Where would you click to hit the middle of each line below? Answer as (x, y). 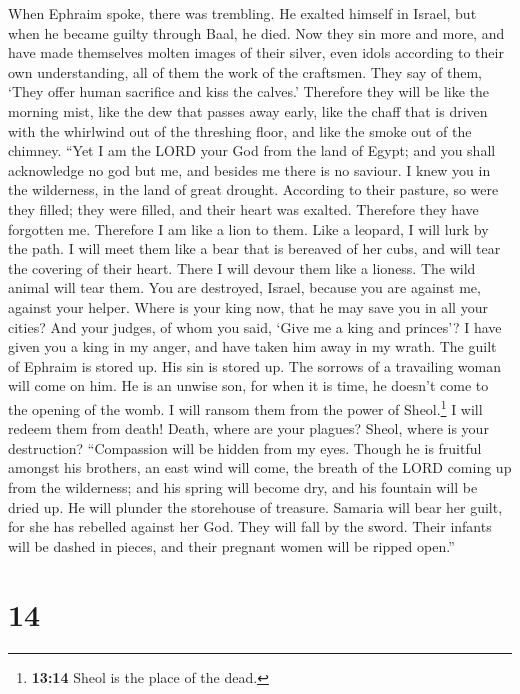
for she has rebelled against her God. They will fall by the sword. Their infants (250, 526)
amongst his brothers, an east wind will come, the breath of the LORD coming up (260, 467)
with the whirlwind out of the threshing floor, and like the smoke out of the (240, 130)
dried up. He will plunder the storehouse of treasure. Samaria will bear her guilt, (255, 506)
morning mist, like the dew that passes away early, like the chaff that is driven (248, 110)
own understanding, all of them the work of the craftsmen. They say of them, (245, 71)
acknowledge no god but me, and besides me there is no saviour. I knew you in (249, 169)
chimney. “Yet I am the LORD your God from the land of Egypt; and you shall (252, 150)
